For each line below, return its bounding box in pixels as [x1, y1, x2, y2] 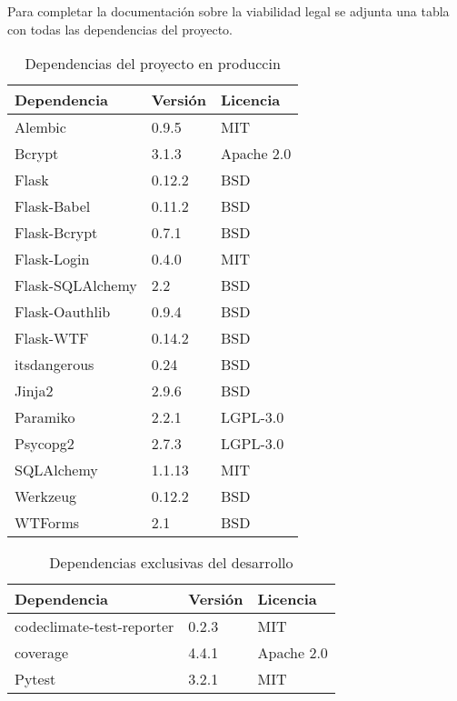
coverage [15, 642, 69, 664]
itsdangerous [15, 354, 94, 376]
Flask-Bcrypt [15, 222, 98, 244]
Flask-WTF [15, 327, 89, 349]
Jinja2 [15, 380, 54, 402]
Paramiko [15, 406, 75, 428]
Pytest [15, 668, 56, 690]
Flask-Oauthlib [15, 301, 111, 323]
